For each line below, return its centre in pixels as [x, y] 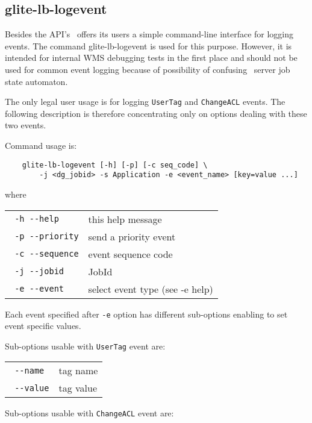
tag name [78, 371]
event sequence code [130, 254]
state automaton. [36, 81]
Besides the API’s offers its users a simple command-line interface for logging [149, 34]
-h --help [37, 219]
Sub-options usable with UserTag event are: [85, 346]
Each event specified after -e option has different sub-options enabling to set [146, 314]
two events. [26, 125]
